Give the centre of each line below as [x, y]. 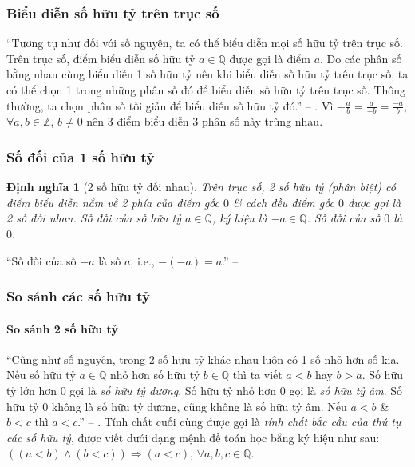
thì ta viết [257, 375]
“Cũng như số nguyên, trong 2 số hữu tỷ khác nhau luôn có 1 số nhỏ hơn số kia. [203, 359]
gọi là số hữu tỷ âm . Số [346, 391]
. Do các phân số [361, 58]
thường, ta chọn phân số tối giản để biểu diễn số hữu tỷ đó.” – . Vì [170, 105]
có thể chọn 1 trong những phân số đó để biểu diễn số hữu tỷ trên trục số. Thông [206, 90]
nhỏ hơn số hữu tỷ [155, 375]
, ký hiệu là [239, 218]
